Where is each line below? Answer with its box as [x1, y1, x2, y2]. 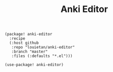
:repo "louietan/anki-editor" [11, 45, 75, 50]
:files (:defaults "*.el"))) [11, 53, 73, 58]
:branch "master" [11, 49, 48, 54]
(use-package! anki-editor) [5, 62, 64, 67]
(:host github [9, 40, 39, 45]
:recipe [9, 36, 26, 41]
